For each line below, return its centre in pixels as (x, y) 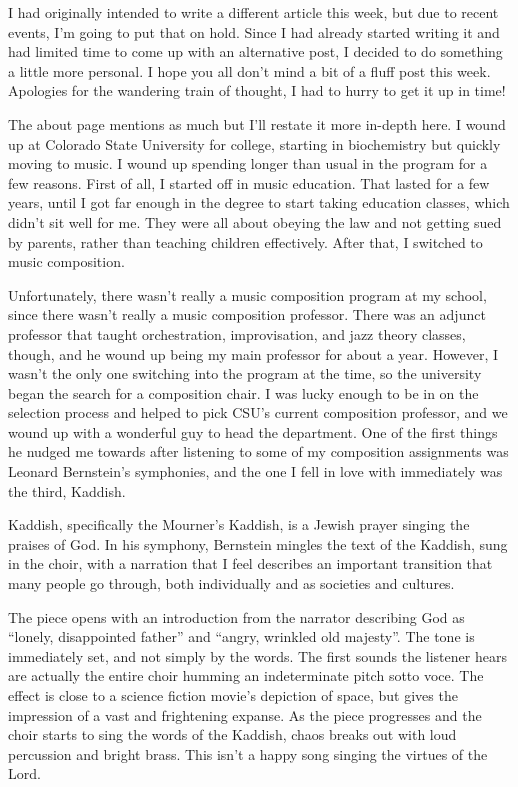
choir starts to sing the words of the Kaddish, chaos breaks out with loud (232, 734)
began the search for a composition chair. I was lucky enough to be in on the (243, 392)
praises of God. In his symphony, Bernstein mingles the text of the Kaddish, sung (258, 543)
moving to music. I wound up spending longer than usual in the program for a (248, 163)
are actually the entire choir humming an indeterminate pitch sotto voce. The (246, 675)
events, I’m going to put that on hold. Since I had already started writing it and (254, 31)
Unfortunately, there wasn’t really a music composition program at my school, (247, 294)
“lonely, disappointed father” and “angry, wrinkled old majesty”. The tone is (241, 636)
